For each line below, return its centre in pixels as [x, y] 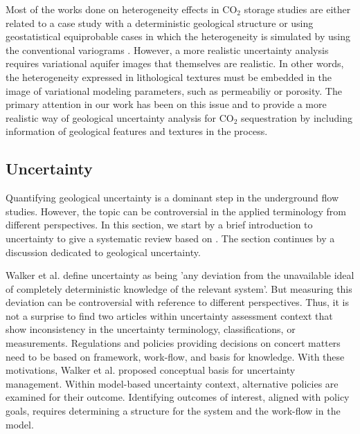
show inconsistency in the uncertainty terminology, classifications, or [151, 329]
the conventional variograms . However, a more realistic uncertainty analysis [167, 49]
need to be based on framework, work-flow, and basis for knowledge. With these [175, 356]
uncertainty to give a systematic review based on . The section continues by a [170, 238]
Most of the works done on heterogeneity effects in [112, 9]
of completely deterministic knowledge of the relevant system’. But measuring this [179, 288]
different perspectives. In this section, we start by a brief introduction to [159, 225]
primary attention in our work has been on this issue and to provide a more [166, 104]
